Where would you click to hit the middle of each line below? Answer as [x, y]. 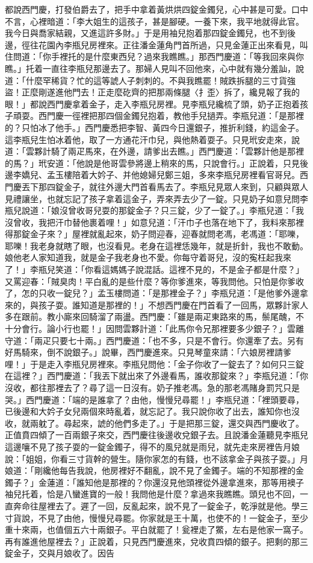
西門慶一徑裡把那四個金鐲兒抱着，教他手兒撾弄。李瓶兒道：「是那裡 [171, 116]
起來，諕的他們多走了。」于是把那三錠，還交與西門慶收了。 [188, 423]
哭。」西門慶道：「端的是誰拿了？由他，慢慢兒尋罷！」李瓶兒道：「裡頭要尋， [154, 399]
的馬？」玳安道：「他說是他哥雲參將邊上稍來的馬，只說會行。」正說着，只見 [152, 163]
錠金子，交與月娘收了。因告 [60, 553]
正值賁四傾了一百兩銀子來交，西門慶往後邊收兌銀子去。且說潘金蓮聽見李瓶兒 [156, 435]
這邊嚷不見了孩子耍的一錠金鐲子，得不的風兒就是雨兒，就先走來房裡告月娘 [152, 446]
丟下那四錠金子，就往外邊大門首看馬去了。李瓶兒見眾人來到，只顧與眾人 [165, 186]
